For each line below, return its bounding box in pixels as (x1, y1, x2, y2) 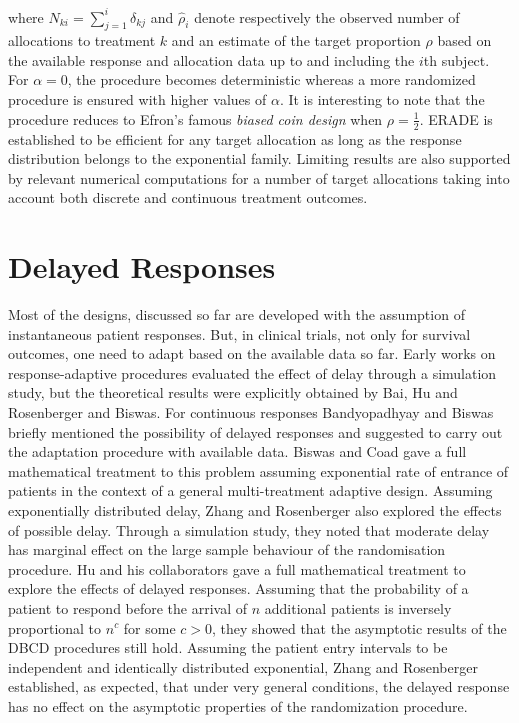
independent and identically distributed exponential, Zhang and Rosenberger (8, 656, 478, 677)
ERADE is (428, 108, 493, 129)
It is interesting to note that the (288, 89, 485, 110)
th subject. (423, 49, 490, 70)
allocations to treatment (8, 30, 156, 51)
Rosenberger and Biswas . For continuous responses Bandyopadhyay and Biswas (8, 401, 494, 422)
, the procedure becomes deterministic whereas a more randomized (67, 69, 476, 90)
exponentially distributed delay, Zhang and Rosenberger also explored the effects (8, 499, 502, 520)
